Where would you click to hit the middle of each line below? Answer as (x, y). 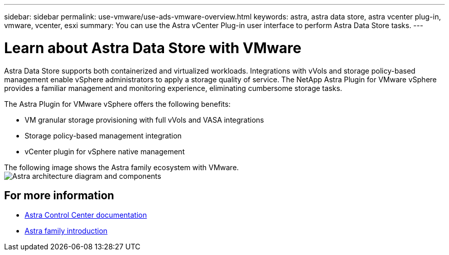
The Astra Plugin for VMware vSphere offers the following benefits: (117, 104)
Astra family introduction (66, 231)
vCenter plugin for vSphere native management (105, 151)
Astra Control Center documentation (86, 215)
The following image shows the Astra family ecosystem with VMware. (121, 167)
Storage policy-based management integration (103, 135)
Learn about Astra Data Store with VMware (153, 48)
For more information (59, 195)
